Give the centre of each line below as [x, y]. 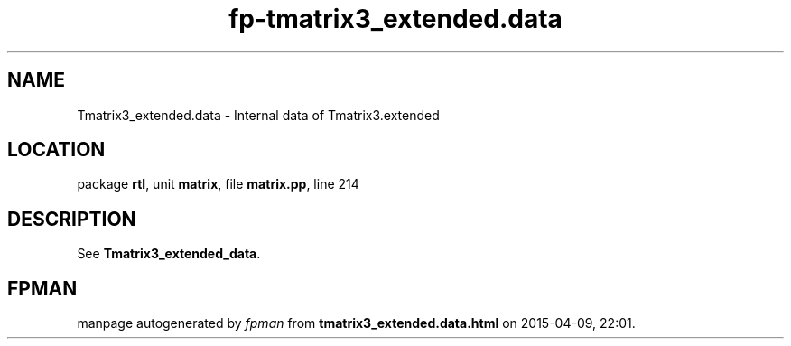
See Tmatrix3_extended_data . [169, 254]
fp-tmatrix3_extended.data [395, 19]
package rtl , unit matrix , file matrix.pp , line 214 [218, 184]
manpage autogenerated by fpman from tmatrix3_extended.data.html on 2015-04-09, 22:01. [356, 323]
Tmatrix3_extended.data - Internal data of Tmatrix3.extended [258, 115]
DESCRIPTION [72, 219]
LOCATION [56, 150]
